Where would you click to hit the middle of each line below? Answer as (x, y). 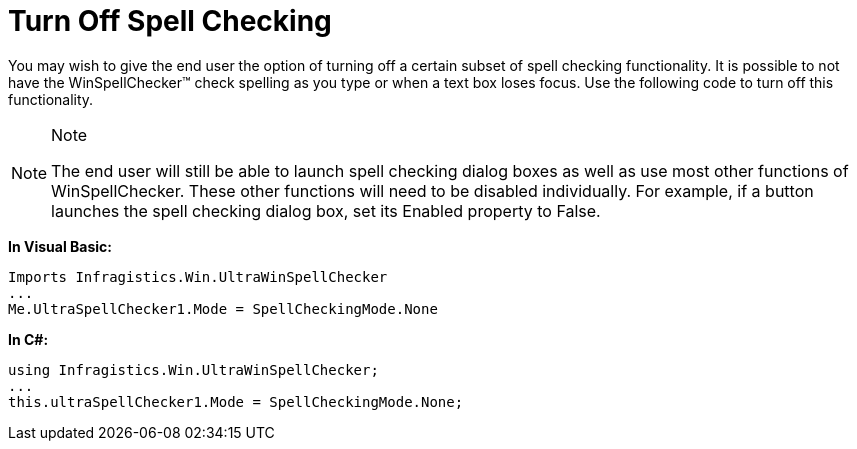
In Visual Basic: (60, 246)
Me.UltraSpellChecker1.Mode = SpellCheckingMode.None (223, 308)
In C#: (28, 339)
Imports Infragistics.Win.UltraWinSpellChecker (198, 276)
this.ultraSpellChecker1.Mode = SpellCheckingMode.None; (236, 401)
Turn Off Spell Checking (170, 21)
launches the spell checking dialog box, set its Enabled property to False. (326, 210)
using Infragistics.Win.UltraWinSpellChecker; (193, 369)
